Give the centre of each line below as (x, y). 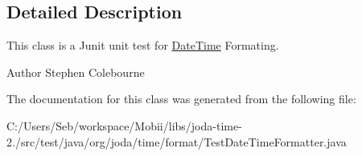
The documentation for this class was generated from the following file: (181, 99)
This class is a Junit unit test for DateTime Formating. (143, 45)
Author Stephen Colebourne (76, 72)
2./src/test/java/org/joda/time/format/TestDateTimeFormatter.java (177, 141)
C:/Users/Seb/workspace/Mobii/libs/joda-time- (124, 125)
